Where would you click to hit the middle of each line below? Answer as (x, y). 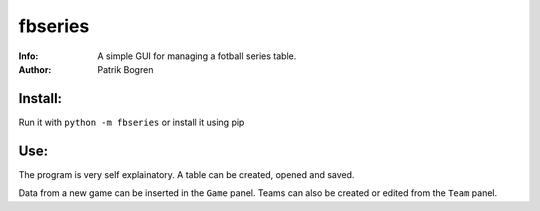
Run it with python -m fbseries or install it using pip (131, 122)
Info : (28, 56)
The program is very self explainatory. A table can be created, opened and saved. (186, 174)
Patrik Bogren (125, 69)
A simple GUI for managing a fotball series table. (197, 56)
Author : (35, 69)
